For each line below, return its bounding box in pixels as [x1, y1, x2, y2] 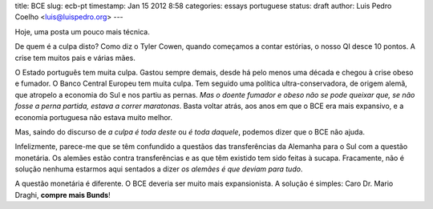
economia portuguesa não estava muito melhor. [14, 112, 172, 122]
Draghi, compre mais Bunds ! [14, 190, 111, 199]
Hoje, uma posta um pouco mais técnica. [14, 26, 150, 36]
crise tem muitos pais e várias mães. [14, 53, 136, 62]
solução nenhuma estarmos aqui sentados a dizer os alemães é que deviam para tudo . [14, 164, 303, 174]
